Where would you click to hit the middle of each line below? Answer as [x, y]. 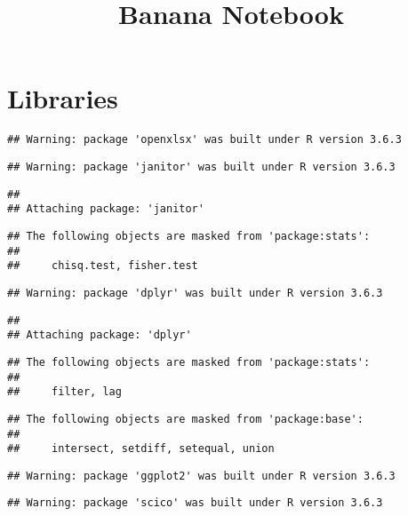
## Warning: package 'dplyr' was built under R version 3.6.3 [195, 293]
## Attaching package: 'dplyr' [100, 335]
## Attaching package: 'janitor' [106, 209]
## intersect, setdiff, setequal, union [141, 449]
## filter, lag [64, 392]
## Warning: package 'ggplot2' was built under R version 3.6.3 [201, 476]
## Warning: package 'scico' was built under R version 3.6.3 [195, 503]
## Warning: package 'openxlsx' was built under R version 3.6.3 [204, 140]
